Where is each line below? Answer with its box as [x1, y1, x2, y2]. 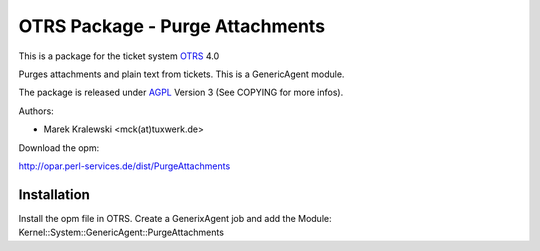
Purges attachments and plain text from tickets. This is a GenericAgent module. [18, 68, 345, 80]
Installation [18, 186, 90, 203]
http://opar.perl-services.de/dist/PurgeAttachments [18, 160, 231, 172]
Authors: [18, 105, 54, 117]
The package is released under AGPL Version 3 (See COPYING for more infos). [18, 86, 344, 99]
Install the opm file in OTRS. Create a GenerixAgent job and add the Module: [18, 212, 332, 224]
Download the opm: [18, 141, 100, 154]
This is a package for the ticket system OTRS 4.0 [18, 50, 220, 62]
